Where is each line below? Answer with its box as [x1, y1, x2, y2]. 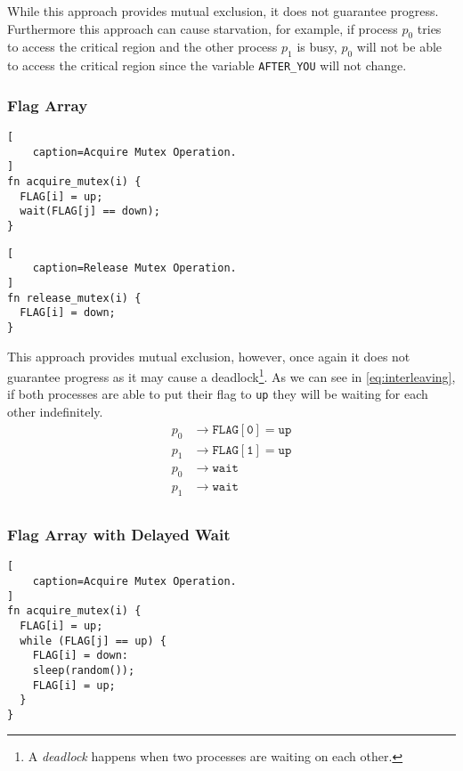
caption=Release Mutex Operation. [32, 262, 237, 275]
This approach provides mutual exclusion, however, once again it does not [7, 346, 410, 365]
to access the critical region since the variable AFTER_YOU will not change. [7, 56, 407, 75]
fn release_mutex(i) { [7, 291, 142, 304]
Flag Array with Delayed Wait [7, 523, 231, 545]
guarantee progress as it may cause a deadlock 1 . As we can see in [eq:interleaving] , [7, 365, 456, 385]
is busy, [296, 37, 337, 56]
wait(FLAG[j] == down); [20, 205, 160, 218]
